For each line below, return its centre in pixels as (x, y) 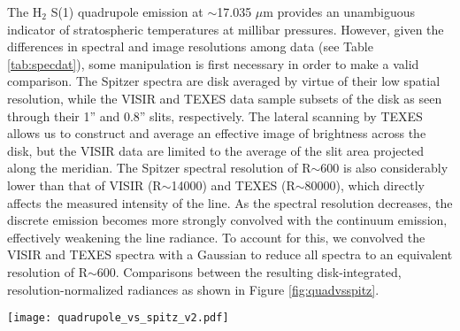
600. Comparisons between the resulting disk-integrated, (249, 271)
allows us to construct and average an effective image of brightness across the (217, 133)
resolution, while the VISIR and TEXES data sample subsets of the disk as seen (225, 98)
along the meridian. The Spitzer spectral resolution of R (159, 168)
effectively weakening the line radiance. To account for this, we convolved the (216, 237)
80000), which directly (364, 185)
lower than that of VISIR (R (84, 185)
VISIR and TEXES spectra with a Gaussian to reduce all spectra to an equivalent (230, 254)
